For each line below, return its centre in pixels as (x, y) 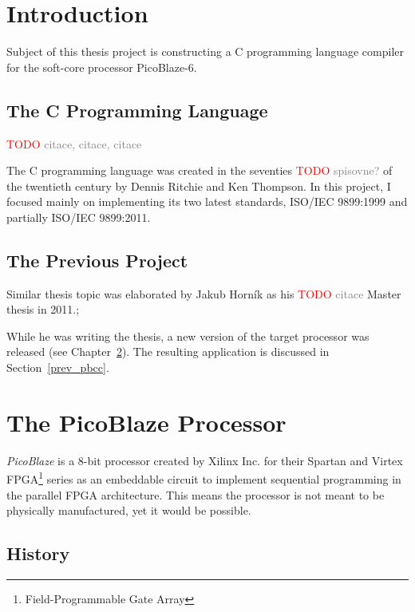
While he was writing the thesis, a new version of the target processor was (188, 336)
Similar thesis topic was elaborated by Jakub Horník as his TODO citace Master (204, 293)
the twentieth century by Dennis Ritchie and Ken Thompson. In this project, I (199, 186)
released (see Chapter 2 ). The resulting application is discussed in (168, 351)
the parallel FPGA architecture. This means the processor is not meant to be (196, 494)
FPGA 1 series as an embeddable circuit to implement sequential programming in (204, 478)
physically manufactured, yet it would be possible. (129, 510)
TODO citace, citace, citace (74, 143)
